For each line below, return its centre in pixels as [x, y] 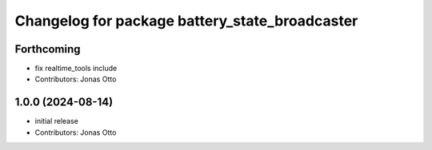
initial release [57, 121]
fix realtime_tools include [76, 69]
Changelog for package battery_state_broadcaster [186, 21]
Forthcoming [48, 49]
